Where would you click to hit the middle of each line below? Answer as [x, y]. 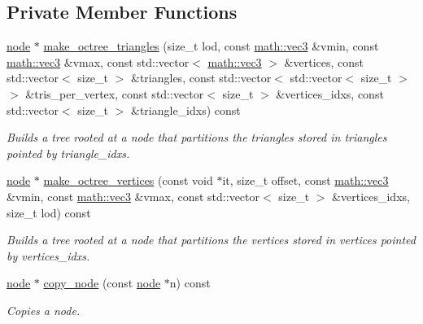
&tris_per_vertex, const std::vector [115, 93]
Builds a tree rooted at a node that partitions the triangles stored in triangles [197, 137]
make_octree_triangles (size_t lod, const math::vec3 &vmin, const [211, 46]
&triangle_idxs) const [186, 109]
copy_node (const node [102, 283]
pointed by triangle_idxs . [68, 153]
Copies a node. [44, 310]
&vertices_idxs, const [330, 93]
